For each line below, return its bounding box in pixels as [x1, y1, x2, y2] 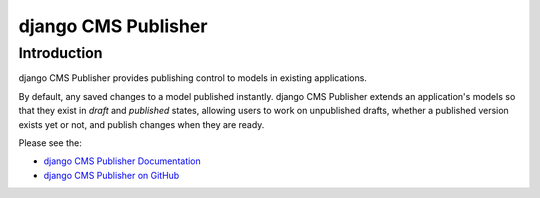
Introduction [18, 44, 103, 62]
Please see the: [18, 136, 82, 149]
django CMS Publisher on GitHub [43, 169, 180, 181]
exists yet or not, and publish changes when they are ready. [18, 118, 265, 130]
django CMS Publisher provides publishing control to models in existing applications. [18, 72, 367, 84]
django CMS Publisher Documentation [43, 155, 202, 167]
